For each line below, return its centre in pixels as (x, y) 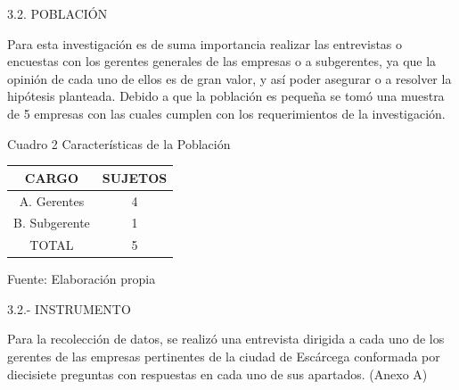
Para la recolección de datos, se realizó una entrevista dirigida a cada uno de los (226, 339)
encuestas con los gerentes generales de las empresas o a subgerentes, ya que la (222, 61)
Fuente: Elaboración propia (82, 279)
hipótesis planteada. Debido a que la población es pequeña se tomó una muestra (226, 96)
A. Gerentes (52, 200)
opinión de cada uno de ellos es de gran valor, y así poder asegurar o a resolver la (229, 78)
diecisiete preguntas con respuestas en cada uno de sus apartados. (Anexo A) (217, 373)
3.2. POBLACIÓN (57, 13)
